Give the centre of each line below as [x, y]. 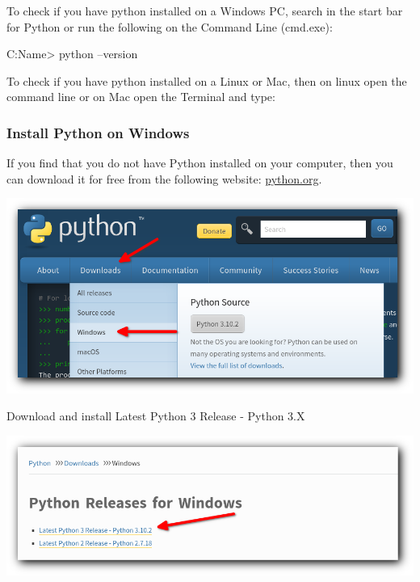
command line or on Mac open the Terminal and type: [141, 97]
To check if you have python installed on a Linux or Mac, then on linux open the [207, 80]
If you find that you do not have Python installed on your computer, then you [200, 163]
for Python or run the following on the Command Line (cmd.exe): [170, 26]
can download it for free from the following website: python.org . [164, 178]
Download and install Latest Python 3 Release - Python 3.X [156, 416]
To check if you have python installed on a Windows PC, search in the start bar [205, 11]
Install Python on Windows [98, 132]
